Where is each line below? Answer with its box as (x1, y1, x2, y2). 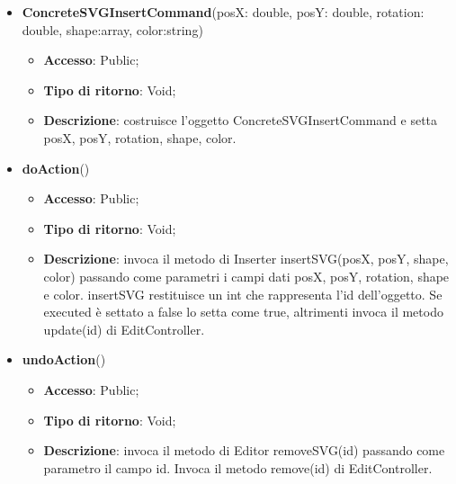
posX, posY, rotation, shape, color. (43, 128, 237, 147)
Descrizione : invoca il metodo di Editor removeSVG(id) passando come (43, 441, 445, 460)
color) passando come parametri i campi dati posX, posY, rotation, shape (43, 266, 450, 285)
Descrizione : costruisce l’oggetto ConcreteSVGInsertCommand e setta (43, 111, 438, 130)
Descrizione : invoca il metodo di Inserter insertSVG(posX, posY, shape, (43, 249, 449, 268)
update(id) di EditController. (43, 319, 205, 338)
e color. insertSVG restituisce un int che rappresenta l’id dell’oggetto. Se (43, 284, 443, 303)
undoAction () (22, 350, 106, 369)
